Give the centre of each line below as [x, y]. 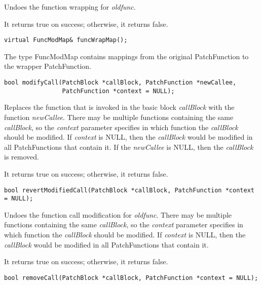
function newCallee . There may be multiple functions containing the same [119, 117]
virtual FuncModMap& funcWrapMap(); [66, 40]
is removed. [22, 157]
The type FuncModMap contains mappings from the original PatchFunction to [126, 56]
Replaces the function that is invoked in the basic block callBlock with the [119, 107]
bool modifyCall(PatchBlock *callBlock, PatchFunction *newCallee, [120, 83]
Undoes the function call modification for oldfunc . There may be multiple [118, 214]
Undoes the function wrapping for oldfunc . [70, 7]
